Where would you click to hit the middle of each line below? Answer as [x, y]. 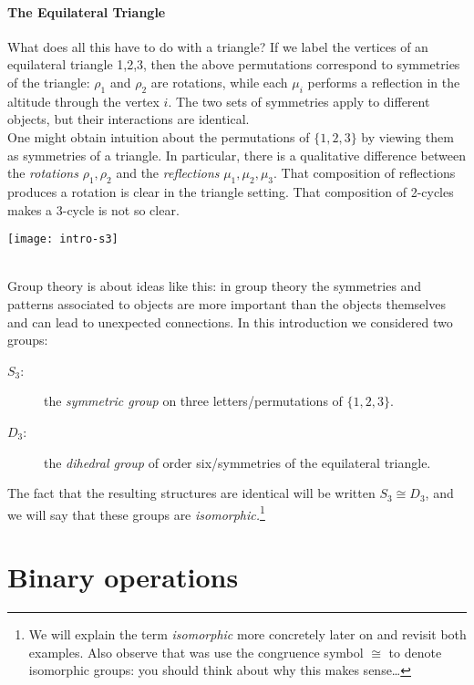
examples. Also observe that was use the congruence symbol [196, 652]
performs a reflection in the [384, 82]
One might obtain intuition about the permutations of [159, 136]
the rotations [43, 173]
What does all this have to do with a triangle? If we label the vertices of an [218, 46]
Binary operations [123, 577]
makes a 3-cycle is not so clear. [93, 209]
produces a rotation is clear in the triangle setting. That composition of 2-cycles [231, 191]
